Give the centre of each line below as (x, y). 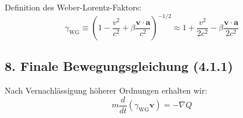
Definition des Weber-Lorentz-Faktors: (73, 7)
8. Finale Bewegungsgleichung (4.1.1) (119, 66)
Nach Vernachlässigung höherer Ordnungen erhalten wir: (106, 90)
